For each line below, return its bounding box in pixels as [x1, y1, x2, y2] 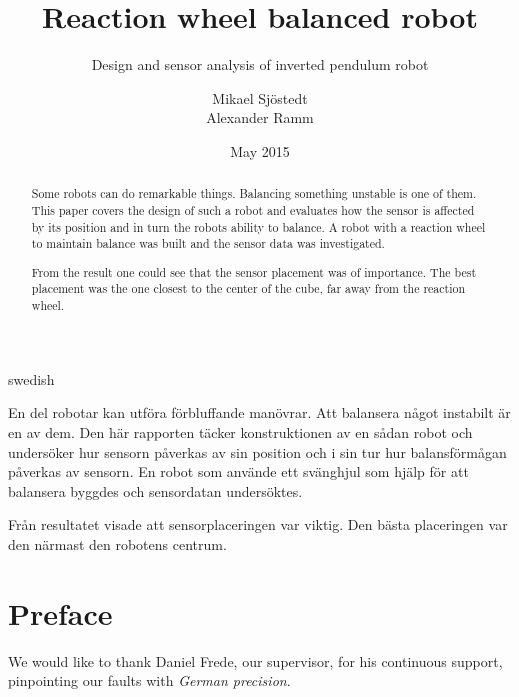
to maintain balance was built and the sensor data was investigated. [31, 235, 385, 252]
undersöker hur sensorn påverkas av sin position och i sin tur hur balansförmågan [8, 441, 507, 462]
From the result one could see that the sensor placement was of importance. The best [31, 263, 477, 280]
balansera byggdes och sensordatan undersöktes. [8, 480, 303, 501]
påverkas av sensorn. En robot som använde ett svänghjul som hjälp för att [8, 461, 469, 482]
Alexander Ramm [206, 107, 314, 128]
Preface [8, 592, 113, 633]
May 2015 [230, 140, 290, 161]
